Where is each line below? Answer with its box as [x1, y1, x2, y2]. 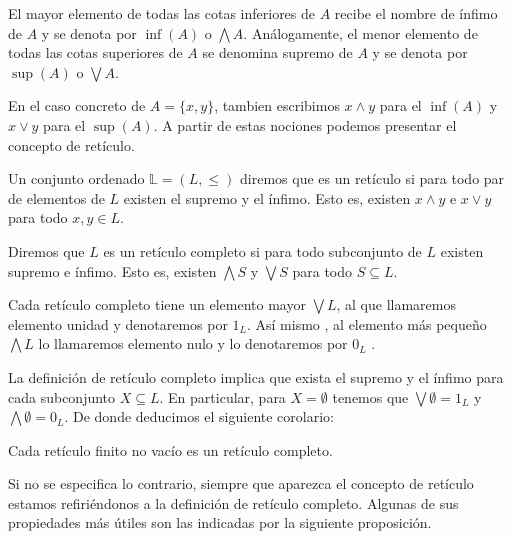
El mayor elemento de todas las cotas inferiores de [8, 3, 316, 23]
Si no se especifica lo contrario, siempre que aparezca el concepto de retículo [8, 473, 474, 494]
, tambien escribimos [214, 95, 340, 116]
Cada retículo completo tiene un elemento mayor [8, 294, 306, 315]
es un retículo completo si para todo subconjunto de [103, 240, 422, 261]
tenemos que [332, 386, 409, 407]
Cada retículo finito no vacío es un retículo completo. [8, 439, 333, 460]
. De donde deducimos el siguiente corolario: [64, 406, 334, 427]
